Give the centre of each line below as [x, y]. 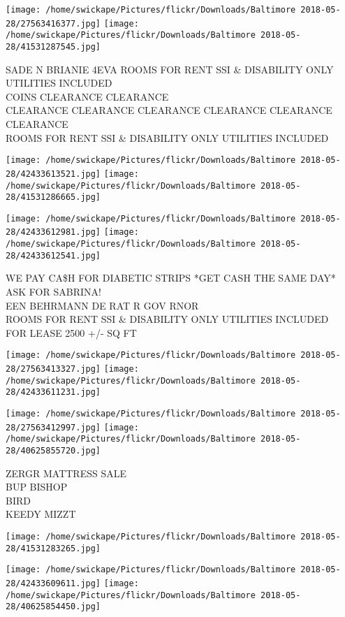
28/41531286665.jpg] [53, 197]
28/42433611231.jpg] [53, 392]
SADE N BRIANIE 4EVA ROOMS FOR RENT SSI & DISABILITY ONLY [170, 69]
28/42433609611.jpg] [53, 583]
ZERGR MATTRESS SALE [66, 473]
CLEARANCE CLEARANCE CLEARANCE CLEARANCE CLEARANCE [169, 110]
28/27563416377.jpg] [53, 23]
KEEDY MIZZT [41, 514]
